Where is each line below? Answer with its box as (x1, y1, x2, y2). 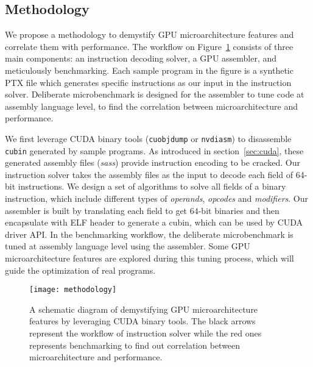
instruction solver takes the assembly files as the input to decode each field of (5, 168, 294, 180)
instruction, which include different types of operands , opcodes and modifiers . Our (5, 192, 309, 205)
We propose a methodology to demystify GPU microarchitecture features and (5, 28, 294, 41)
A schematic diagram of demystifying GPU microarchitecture (29, 302, 258, 315)
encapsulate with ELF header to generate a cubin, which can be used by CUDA (5, 216, 303, 229)
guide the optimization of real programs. (5, 263, 156, 276)
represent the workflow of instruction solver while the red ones (29, 327, 262, 340)
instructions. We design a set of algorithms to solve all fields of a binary (18, 180, 286, 193)
